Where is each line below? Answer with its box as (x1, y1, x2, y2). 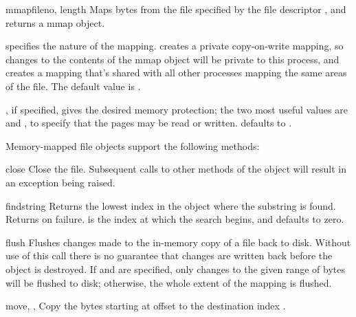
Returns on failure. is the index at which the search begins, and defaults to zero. (5, 212, 344, 226)
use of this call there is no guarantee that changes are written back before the (5, 248, 333, 263)
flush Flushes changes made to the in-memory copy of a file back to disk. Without (5, 234, 351, 249)
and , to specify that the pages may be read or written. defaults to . (5, 116, 292, 130)
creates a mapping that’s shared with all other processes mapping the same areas (5, 65, 347, 80)
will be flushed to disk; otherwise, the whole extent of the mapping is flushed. (5, 275, 332, 289)
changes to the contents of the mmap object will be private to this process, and (5, 52, 340, 66)
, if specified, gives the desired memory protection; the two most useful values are (5, 102, 348, 116)
